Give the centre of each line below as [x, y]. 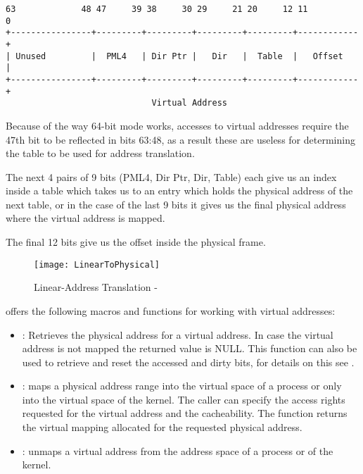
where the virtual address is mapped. [85, 218]
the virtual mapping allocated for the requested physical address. [162, 427]
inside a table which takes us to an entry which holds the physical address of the [179, 191]
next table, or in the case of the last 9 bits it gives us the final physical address [176, 204]
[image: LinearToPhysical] [97, 264]
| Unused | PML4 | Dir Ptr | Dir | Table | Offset [174, 56]
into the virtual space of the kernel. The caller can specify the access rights [184, 399]
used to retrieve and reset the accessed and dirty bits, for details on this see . [188, 362]
